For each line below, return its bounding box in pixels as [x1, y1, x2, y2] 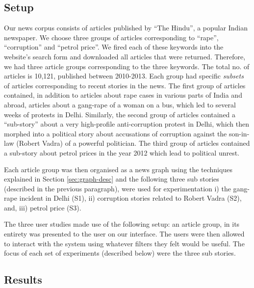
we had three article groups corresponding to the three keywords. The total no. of [4, 61, 250, 71]
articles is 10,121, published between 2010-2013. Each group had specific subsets [4, 71, 244, 81]
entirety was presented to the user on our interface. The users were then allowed [4, 229, 245, 239]
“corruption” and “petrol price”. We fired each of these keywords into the [4, 42, 224, 52]
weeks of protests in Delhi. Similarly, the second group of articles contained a [4, 109, 236, 119]
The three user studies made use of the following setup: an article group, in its [4, 219, 240, 229]
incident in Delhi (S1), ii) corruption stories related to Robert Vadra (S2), [19, 193, 242, 203]
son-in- [229, 128, 250, 138]
